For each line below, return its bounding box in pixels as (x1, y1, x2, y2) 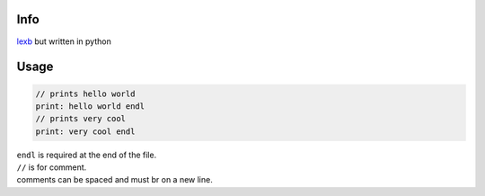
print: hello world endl (35, 101, 145, 111)
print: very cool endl (35, 126, 136, 137)
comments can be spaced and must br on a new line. (16, 174, 213, 185)
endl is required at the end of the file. (16, 149, 157, 160)
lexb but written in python (16, 36, 111, 47)
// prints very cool (35, 113, 126, 124)
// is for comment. (16, 162, 87, 173)
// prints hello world (35, 88, 136, 99)
